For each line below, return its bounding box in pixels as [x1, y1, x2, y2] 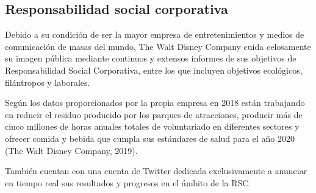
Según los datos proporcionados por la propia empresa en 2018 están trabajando [5, 96, 305, 109]
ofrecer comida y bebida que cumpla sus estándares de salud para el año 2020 [5, 132, 295, 144]
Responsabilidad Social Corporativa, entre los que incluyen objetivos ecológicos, [5, 63, 303, 76]
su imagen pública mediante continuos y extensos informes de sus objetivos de [5, 52, 296, 65]
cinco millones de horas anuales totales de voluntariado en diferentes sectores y [5, 120, 300, 133]
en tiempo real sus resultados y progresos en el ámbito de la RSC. [5, 176, 251, 189]
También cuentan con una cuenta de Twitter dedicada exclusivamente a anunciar [5, 164, 307, 177]
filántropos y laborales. [5, 75, 90, 88]
